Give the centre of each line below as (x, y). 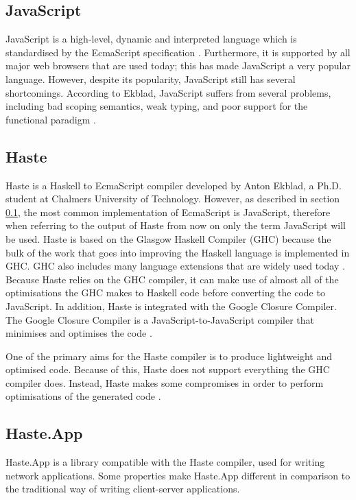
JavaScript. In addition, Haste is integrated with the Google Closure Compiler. (171, 306)
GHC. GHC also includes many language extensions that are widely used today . (175, 266)
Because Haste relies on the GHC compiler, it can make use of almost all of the (172, 279)
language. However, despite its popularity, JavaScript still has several (151, 79)
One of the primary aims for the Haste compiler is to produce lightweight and (169, 356)
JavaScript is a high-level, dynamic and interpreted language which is (151, 39)
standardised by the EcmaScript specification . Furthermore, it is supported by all (178, 52)
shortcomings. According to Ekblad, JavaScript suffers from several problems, (168, 92)
